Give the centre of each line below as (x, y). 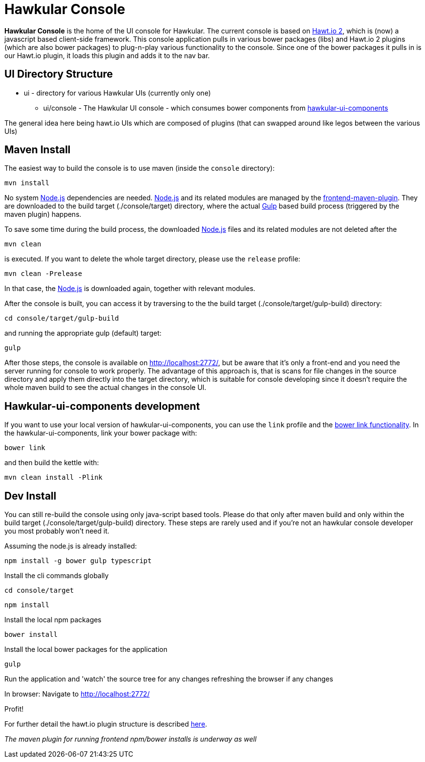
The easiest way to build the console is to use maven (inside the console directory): (139, 168)
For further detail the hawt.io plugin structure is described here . (106, 724)
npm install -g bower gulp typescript (78, 561)
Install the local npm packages (53, 620)
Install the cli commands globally (57, 576)
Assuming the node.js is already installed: (71, 546)
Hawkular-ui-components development (102, 406)
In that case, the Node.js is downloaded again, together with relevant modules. (130, 289)
